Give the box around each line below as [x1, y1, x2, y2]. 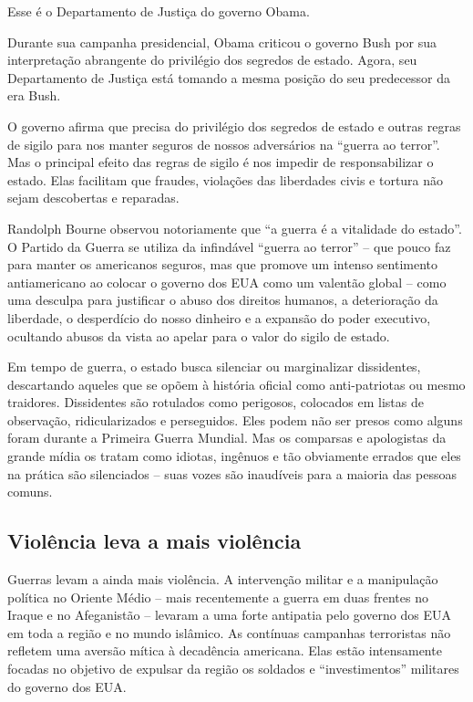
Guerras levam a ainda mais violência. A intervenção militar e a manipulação [7, 570, 438, 589]
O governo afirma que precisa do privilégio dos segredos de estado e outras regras [7, 116, 461, 135]
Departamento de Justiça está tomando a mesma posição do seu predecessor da [7, 68, 450, 87]
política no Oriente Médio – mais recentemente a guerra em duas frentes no [7, 587, 428, 606]
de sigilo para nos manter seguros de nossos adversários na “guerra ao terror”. [7, 134, 440, 153]
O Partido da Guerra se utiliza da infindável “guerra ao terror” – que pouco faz [7, 236, 451, 256]
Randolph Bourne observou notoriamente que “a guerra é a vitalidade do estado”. [7, 218, 462, 237]
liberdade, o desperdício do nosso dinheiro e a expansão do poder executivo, [7, 308, 431, 327]
